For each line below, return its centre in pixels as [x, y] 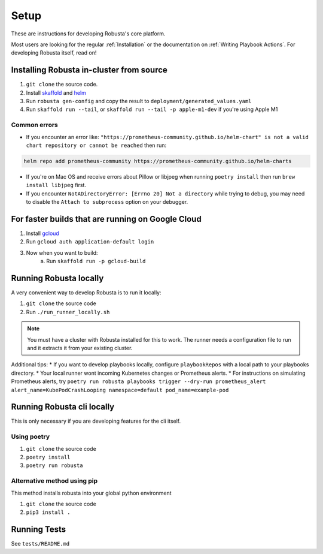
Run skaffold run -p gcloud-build [96, 261]
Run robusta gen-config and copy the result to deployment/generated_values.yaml [139, 101]
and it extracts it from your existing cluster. [80, 348]
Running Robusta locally [57, 278]
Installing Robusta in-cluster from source [89, 70]
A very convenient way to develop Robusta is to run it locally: [86, 293]
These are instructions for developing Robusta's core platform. [88, 34]
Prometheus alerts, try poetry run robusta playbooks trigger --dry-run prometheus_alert [138, 381]
